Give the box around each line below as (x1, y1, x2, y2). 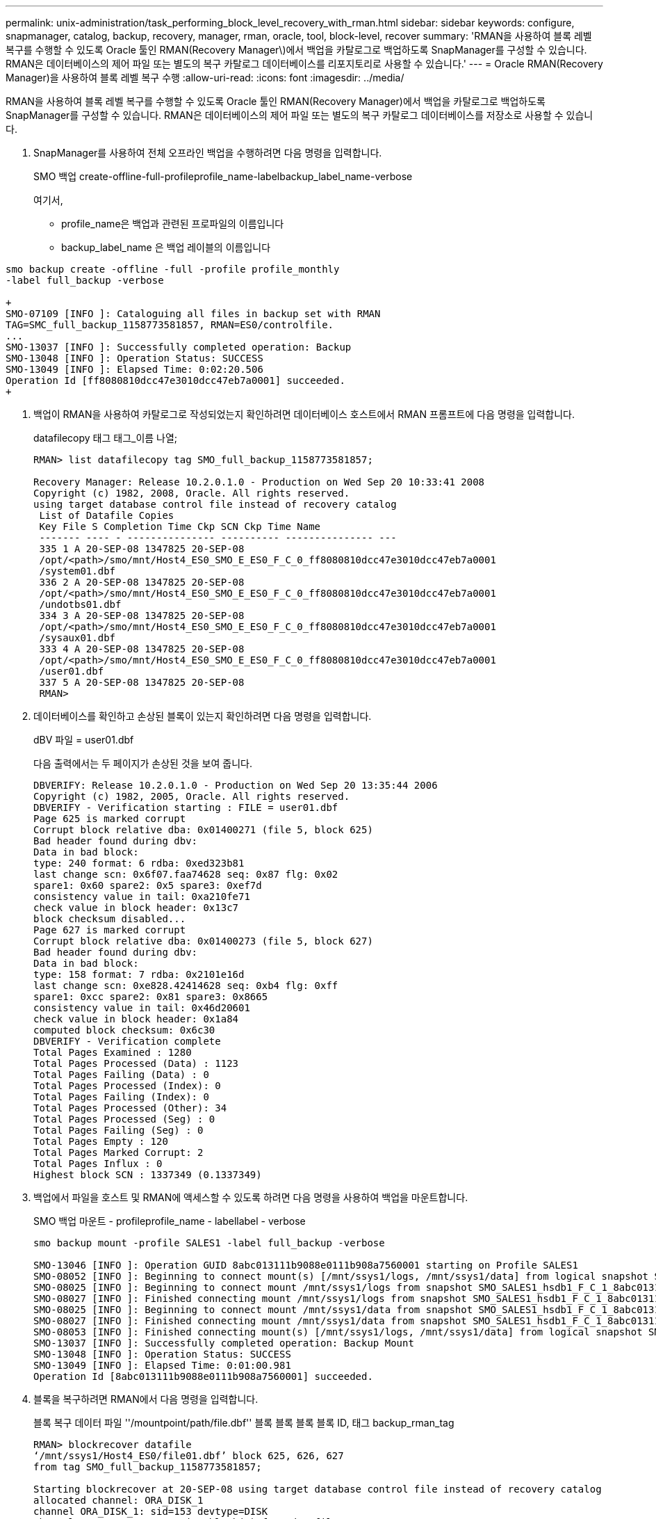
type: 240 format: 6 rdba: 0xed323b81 (33, 858, 245, 869)
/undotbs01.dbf (39, 599, 122, 610)
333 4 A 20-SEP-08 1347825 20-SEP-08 (39, 643, 245, 654)
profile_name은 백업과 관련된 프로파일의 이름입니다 (61, 218, 284, 230)
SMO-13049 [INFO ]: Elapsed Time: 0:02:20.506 (6, 364, 263, 375)
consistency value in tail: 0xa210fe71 (33, 891, 250, 902)
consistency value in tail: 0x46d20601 (33, 1002, 250, 1013)
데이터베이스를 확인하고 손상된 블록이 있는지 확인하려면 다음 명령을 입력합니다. (33, 710, 372, 722)
